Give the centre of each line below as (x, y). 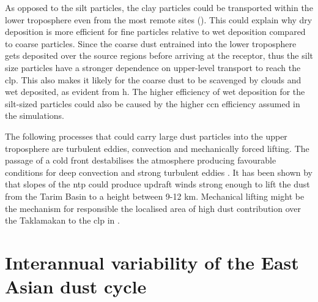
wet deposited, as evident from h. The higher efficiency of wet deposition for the (155, 92)
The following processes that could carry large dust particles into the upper (146, 136)
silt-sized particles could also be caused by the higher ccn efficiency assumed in (153, 103)
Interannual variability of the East (152, 262)
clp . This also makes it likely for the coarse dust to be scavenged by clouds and (153, 79)
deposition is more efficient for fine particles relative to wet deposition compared (155, 32)
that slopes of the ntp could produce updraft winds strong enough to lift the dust (157, 184)
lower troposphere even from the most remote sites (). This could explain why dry (159, 19)
